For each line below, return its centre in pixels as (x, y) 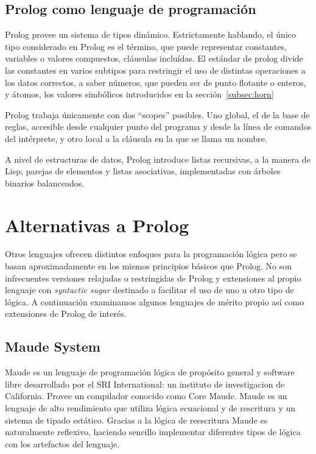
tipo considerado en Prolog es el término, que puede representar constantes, (146, 46)
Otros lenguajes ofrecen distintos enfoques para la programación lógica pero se (151, 254)
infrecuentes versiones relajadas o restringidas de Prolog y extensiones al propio (153, 278)
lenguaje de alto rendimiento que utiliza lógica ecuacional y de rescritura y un (150, 408)
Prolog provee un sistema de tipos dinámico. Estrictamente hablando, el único (150, 34)
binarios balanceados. (45, 183)
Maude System (53, 346)
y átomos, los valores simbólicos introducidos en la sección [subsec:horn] (139, 94)
